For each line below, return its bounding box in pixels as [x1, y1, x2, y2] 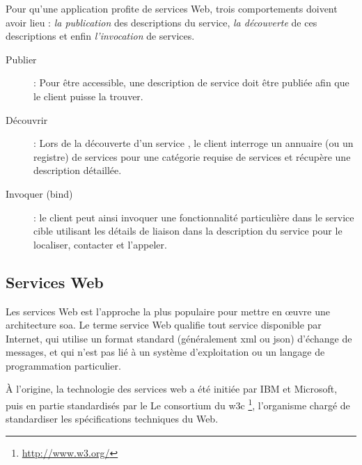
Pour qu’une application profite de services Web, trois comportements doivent [6, 1, 338, 15]
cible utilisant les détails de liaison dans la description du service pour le [33, 223, 343, 238]
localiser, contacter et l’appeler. [33, 237, 167, 251]
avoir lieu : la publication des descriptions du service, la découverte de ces [6, 15, 317, 29]
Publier [6, 52, 37, 66]
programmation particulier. [6, 358, 121, 372]
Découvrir [6, 112, 48, 127]
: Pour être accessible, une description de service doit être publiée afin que [33, 75, 349, 90]
